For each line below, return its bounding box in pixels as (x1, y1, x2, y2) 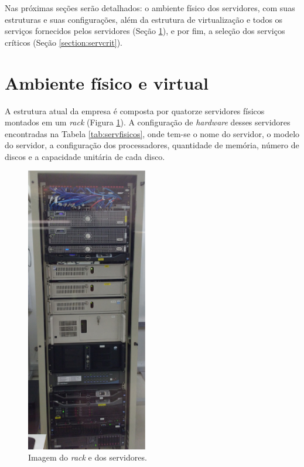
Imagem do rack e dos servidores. (28, 451, 147, 463)
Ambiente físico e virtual (5, 70, 209, 94)
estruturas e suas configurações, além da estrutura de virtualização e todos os (5, 13, 283, 25)
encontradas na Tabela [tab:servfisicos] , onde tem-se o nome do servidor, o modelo (5, 127, 300, 139)
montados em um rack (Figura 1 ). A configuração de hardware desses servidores (5, 116, 291, 128)
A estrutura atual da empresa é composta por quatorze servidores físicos (5, 104, 265, 117)
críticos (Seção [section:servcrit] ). (5, 36, 123, 48)
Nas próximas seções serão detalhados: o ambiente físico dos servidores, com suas (5, 2, 295, 13)
